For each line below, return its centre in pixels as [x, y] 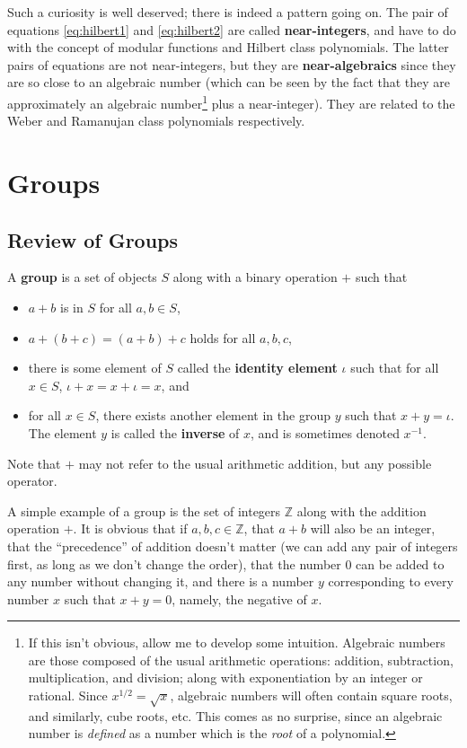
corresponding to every [391, 581]
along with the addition [361, 510]
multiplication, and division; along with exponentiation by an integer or [225, 678]
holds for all [223, 337]
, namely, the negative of [239, 598]
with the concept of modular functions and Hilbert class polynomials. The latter [228, 47]
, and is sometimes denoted [325, 432]
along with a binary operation [255, 277]
